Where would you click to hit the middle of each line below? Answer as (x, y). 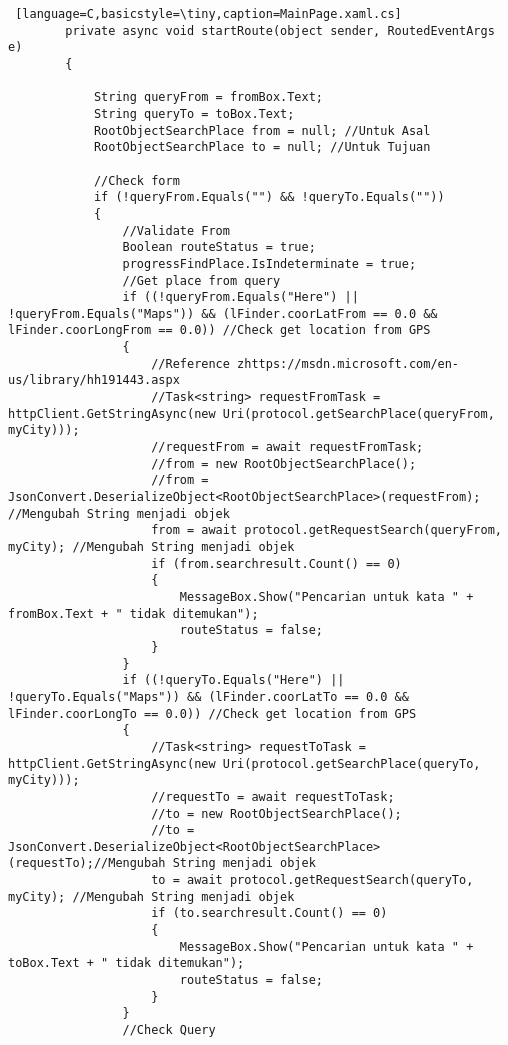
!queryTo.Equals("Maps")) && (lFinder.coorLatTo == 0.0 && (208, 696)
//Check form (136, 180)
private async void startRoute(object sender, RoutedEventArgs (280, 30)
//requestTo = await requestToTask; (273, 796)
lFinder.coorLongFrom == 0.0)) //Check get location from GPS (219, 330)
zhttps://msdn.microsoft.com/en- (348, 363)
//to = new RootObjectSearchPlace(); (276, 813)
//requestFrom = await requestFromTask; (287, 447)
